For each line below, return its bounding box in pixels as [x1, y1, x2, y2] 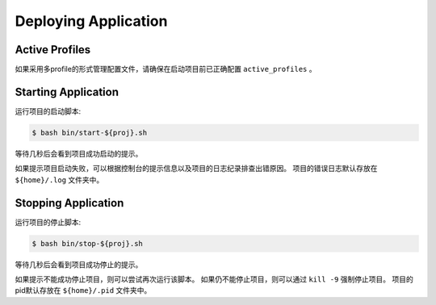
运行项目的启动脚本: [15, 106, 82, 116]
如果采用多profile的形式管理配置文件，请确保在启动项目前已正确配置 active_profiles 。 [15, 65, 317, 74]
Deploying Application [15, 12, 168, 30]
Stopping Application [15, 196, 124, 210]
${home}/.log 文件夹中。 [15, 174, 104, 185]
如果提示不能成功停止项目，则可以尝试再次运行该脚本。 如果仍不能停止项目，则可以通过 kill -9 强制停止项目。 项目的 [15, 274, 413, 284]
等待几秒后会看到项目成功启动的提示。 [15, 148, 143, 158]
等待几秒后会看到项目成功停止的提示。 [15, 259, 143, 269]
